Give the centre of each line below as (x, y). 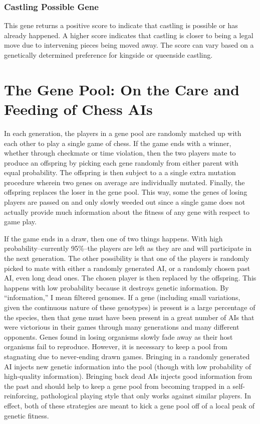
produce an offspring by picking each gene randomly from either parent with (121, 162)
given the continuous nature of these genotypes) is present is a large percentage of (130, 307)
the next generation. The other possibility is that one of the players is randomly (127, 258)
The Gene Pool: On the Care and (122, 89)
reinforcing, (21, 396)
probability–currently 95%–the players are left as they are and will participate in (128, 248)
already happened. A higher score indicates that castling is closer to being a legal (129, 35)
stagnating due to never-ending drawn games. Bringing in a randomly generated (127, 356)
